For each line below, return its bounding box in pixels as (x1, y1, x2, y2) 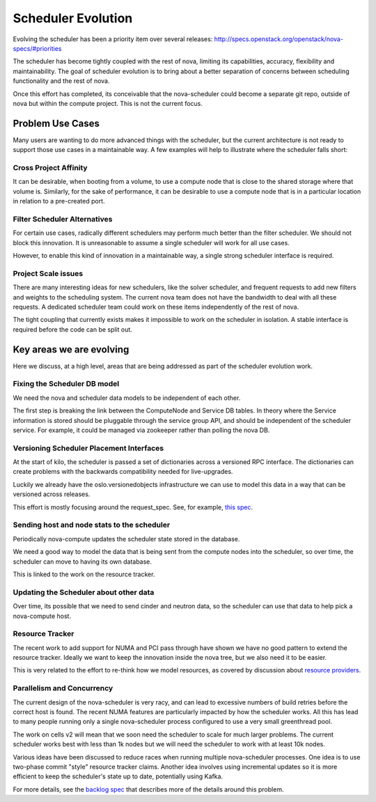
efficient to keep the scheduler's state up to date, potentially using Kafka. (13, 772, 223, 780)
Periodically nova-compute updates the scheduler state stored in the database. (13, 534, 240, 543)
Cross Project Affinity (13, 162, 88, 172)
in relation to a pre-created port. (13, 197, 105, 206)
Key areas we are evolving (13, 344, 130, 355)
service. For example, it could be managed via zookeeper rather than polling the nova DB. (13, 426, 270, 434)
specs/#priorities (13, 44, 62, 52)
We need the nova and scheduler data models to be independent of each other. (13, 394, 241, 402)
